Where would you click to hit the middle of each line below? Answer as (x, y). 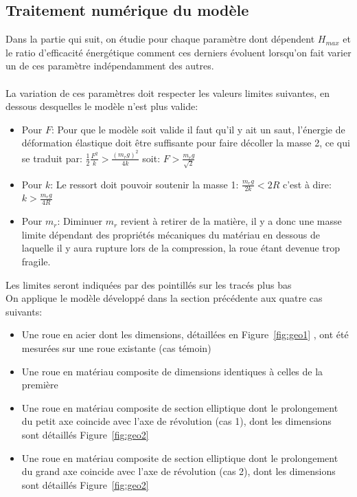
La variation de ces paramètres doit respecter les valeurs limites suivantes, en (168, 92)
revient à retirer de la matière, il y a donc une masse (231, 221)
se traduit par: (52, 158)
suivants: (24, 311)
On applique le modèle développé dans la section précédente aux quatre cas (164, 298)
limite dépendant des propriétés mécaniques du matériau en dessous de (171, 234)
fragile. (36, 261)
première (40, 385)
